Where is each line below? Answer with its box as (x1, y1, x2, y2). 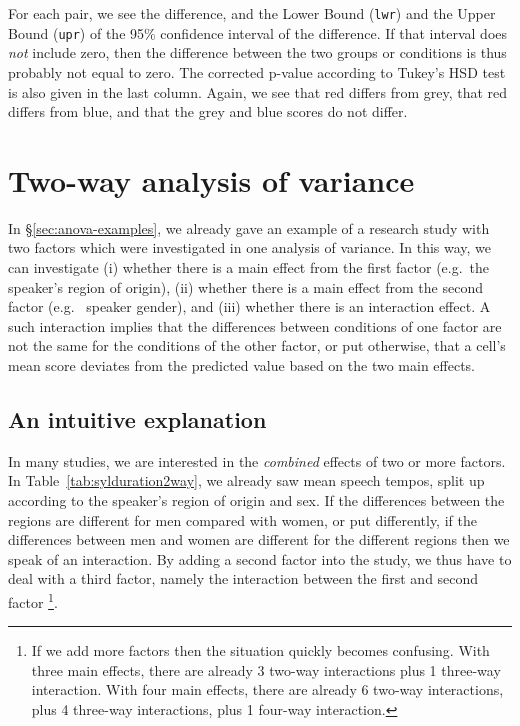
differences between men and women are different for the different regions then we (8, 529, 510, 550)
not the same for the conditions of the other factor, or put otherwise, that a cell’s (8, 335, 506, 356)
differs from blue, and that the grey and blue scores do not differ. (8, 101, 408, 122)
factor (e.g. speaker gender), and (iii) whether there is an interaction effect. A (8, 296, 491, 317)
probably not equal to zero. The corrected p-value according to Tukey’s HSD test (8, 61, 506, 82)
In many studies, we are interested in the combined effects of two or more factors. (8, 450, 506, 471)
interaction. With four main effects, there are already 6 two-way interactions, (31, 679, 504, 700)
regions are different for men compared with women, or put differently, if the (8, 509, 477, 530)
